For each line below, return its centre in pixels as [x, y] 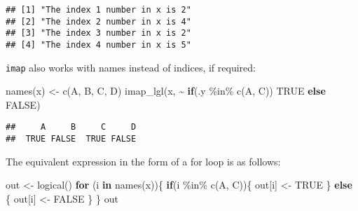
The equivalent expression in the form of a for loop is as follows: [143, 161]
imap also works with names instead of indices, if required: [131, 67]
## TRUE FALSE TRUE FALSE [71, 139]
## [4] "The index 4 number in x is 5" [98, 45]
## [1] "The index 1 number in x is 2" [98, 10]
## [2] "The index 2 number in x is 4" [98, 21]
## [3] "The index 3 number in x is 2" [98, 33]
